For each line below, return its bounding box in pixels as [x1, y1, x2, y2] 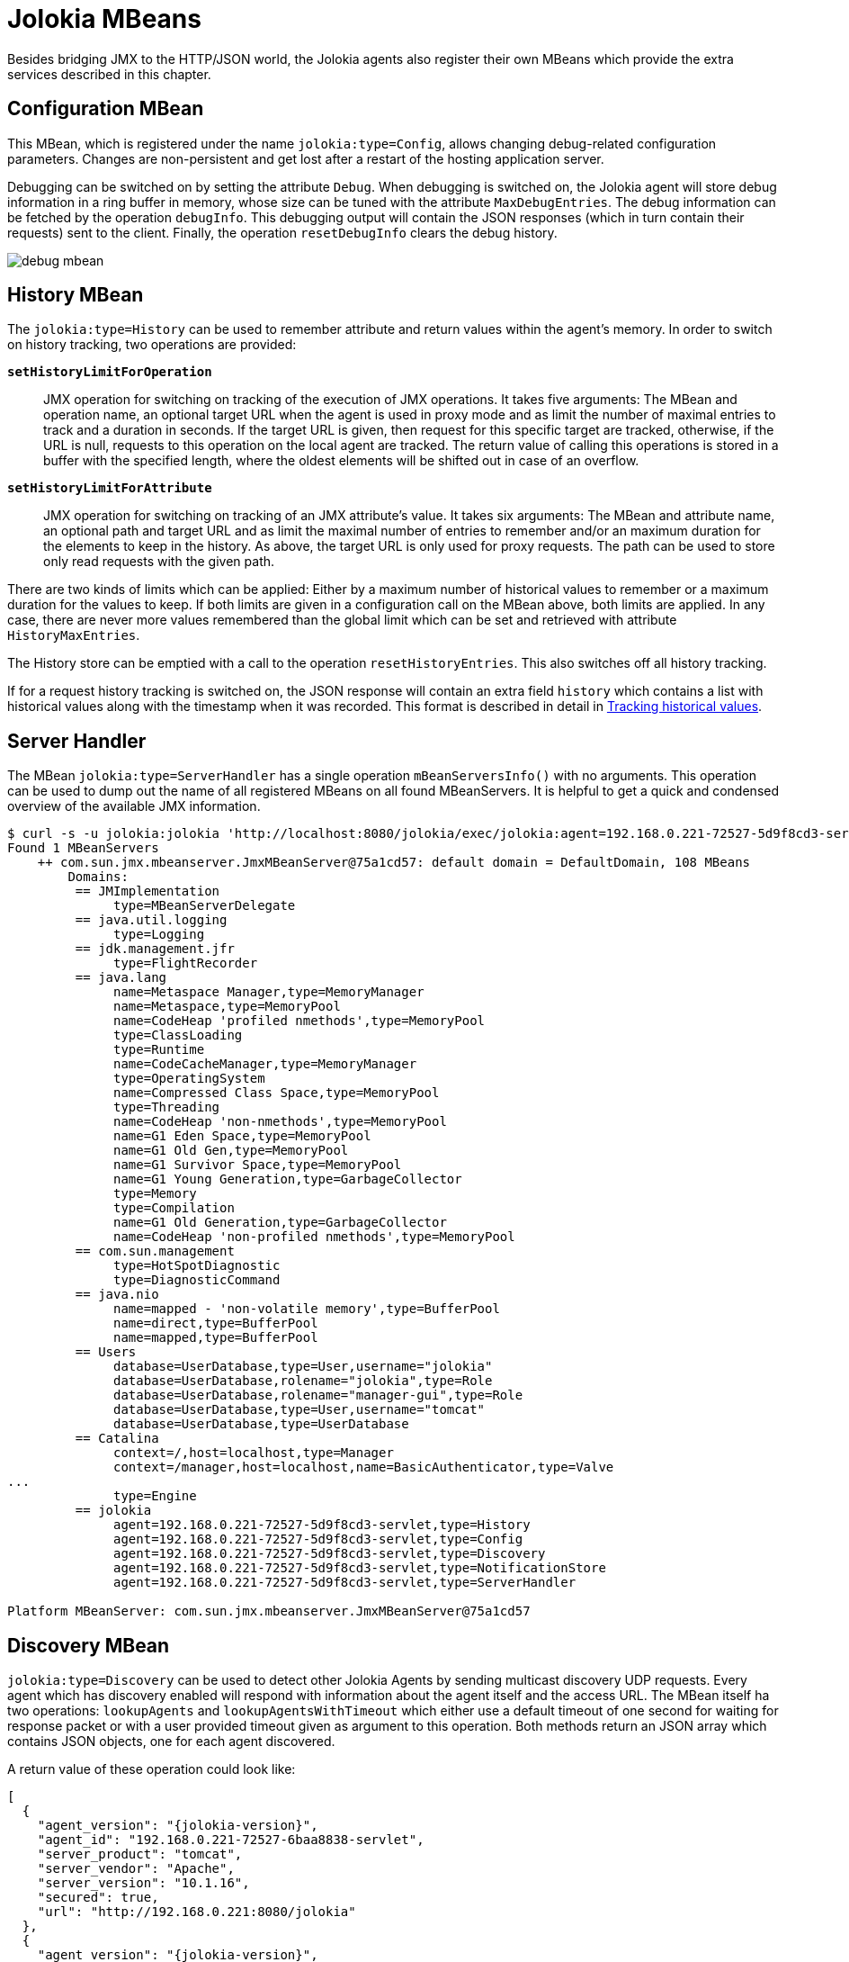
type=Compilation [113, 1201, 235, 1216]
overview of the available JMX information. [7, 798, 261, 814]
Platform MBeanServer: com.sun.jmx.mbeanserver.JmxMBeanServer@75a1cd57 [7, 1604, 531, 1619]
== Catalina [75, 1431, 159, 1446]
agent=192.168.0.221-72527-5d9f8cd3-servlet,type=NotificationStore [113, 1561, 606, 1576]
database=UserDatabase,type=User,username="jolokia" [113, 1359, 493, 1374]
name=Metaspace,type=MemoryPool [113, 999, 341, 1014]
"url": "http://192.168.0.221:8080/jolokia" [37, 1904, 356, 1920]
